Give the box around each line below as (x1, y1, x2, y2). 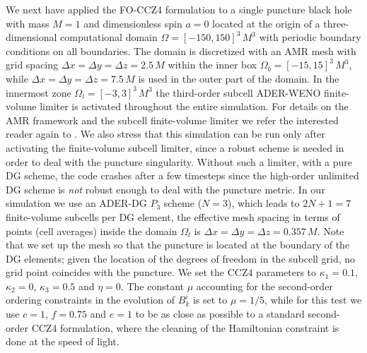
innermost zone (6, 85, 71, 100)
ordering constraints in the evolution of (6, 292, 175, 307)
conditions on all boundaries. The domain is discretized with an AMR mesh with (6, 43, 356, 58)
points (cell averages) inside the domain (6, 223, 177, 238)
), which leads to (228, 196, 300, 210)
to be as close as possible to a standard (135, 306, 305, 321)
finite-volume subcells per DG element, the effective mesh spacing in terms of (6, 209, 340, 224)
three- (323, 16, 349, 30)
